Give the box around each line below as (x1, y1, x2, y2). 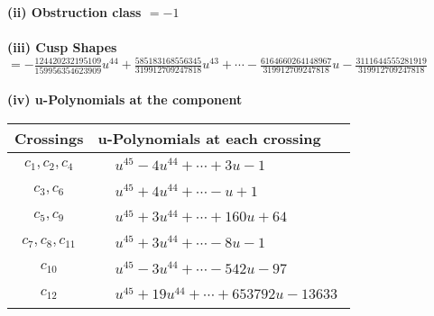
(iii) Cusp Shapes (7, 38, 117, 57)
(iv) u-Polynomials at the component (7, 90, 243, 109)
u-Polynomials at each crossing (97, 127, 321, 149)
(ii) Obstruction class (7, 3, 142, 21)
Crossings (14, 127, 84, 149)
